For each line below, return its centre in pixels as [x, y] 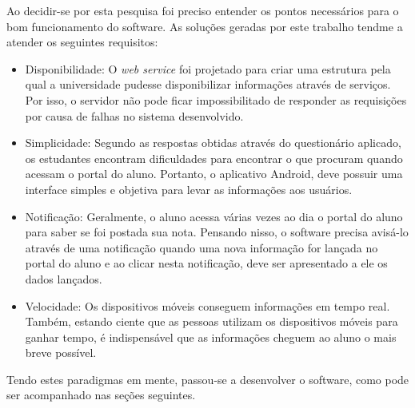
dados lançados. [64, 278]
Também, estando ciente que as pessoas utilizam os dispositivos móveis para [211, 321]
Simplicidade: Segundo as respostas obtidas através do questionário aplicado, [213, 143]
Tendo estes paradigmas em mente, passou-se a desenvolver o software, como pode [208, 379]
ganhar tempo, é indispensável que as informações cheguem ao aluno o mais [211, 337]
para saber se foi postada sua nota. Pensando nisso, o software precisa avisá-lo [217, 232]
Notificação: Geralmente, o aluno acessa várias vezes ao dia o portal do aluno [214, 216]
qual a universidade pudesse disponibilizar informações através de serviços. [208, 84]
